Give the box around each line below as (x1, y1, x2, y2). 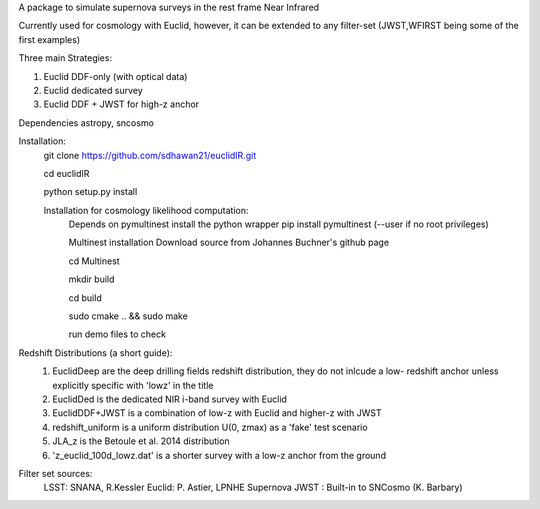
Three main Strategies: (18, 52, 113, 64)
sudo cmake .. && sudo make (68, 310, 189, 322)
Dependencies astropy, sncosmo (18, 116, 155, 129)
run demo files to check (68, 328, 167, 340)
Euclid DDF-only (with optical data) (43, 70, 188, 82)
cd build (68, 291, 102, 304)
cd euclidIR (43, 167, 90, 179)
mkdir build (68, 273, 115, 285)
